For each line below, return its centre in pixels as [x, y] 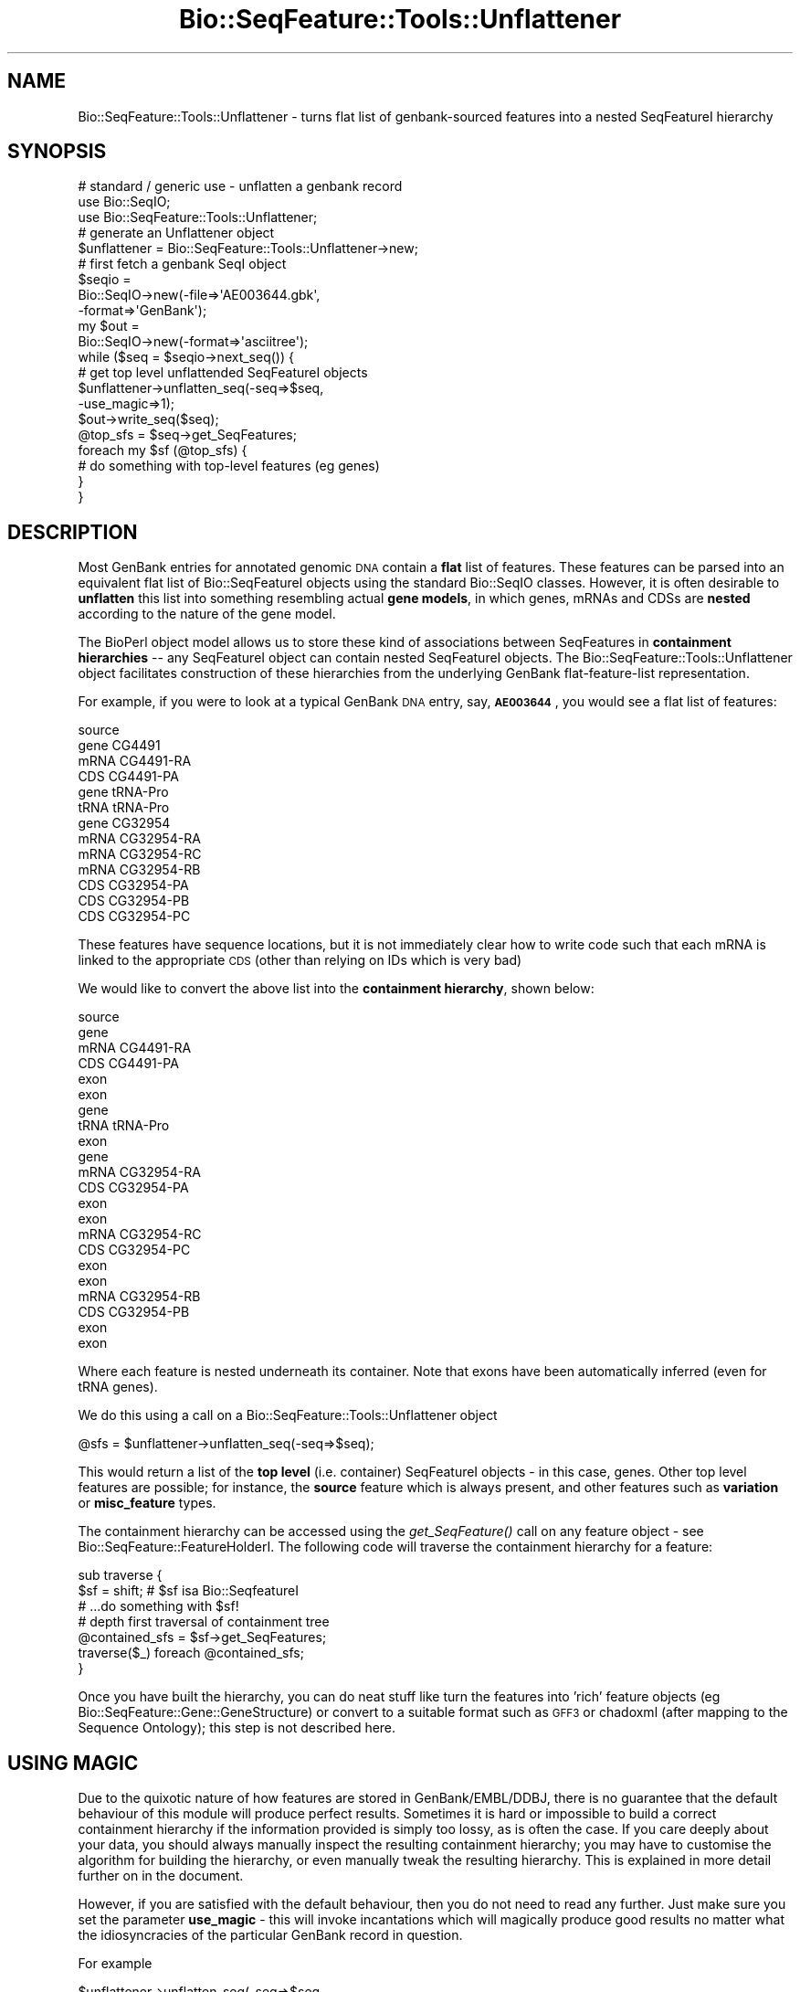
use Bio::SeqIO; [124, 202]
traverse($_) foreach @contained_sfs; [191, 1653]
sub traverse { [120, 1575]
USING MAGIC [73, 1763]
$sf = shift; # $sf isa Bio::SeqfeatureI [188, 1591]
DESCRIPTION [73, 532]
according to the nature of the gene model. [207, 614]
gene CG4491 [119, 746]
